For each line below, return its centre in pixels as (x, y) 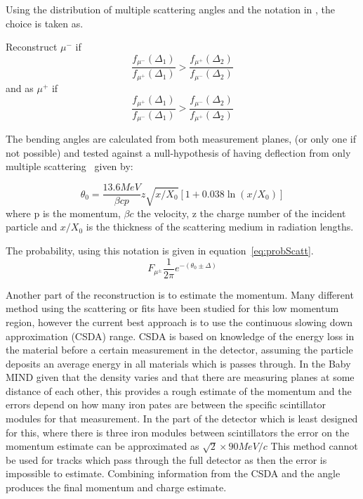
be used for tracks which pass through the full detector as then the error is (166, 459)
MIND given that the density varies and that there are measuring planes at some (180, 377)
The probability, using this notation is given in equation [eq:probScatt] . (160, 251)
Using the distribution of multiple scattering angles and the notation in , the (171, 9)
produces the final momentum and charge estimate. (116, 487)
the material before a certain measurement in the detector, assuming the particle (179, 350)
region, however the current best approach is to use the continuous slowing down (179, 322)
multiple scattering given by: (70, 166)
